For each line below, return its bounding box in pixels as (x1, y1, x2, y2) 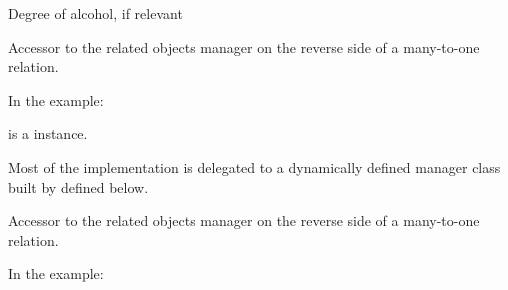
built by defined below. (8, 176, 149, 197)
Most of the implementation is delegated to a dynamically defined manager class (8, 156, 501, 177)
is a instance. (8, 123, 88, 144)
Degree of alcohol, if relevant (8, 3, 183, 23)
